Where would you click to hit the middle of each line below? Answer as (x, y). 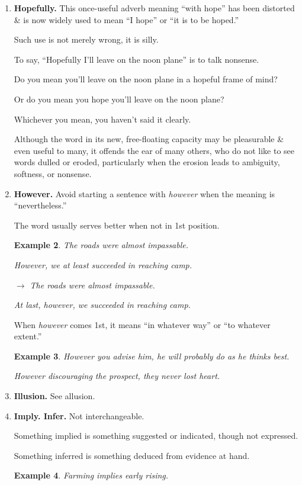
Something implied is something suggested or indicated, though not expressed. (156, 436)
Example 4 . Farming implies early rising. (91, 475)
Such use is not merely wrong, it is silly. (86, 39)
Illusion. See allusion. (54, 396)
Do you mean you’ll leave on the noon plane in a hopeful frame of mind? (146, 79)
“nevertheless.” (40, 205)
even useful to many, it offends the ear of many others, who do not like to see (154, 150)
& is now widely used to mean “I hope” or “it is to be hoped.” (126, 19)
